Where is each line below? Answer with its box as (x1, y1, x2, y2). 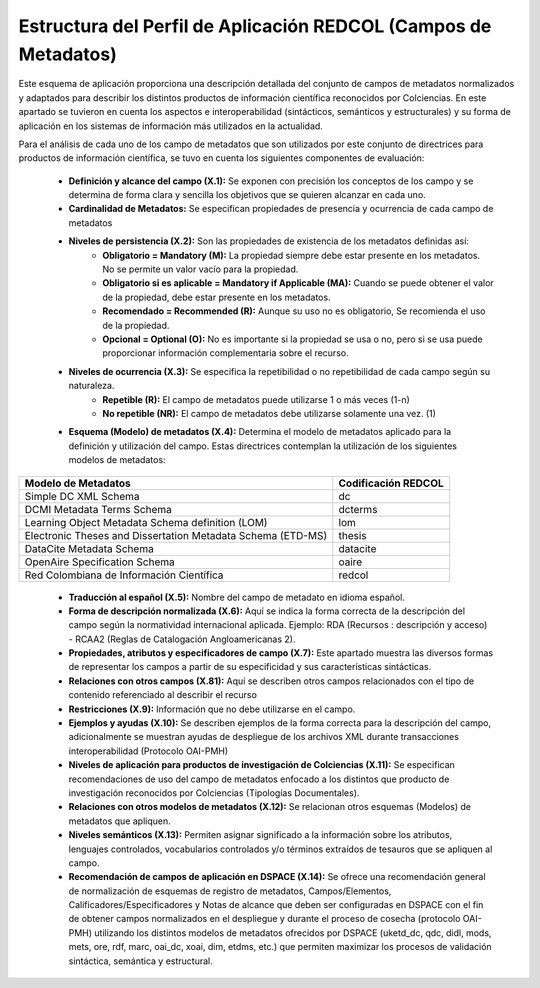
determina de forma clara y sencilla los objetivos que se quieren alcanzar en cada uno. (68, 189, 427, 201)
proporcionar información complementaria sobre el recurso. (102, 347, 349, 359)
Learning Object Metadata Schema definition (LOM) (24, 515, 268, 529)
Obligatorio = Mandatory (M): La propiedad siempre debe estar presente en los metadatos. (102, 249, 480, 261)
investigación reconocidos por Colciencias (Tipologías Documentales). (68, 786, 360, 799)
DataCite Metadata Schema (24, 541, 154, 555)
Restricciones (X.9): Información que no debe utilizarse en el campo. (68, 703, 356, 715)
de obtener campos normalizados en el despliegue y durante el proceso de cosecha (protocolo (68, 913, 461, 925)
